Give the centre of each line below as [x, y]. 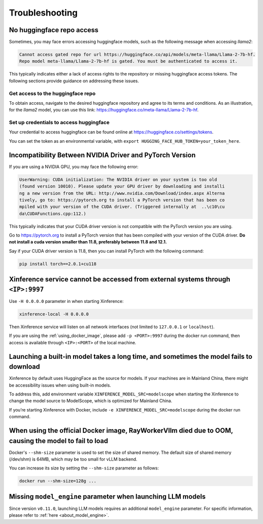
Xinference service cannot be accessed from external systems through [120, 279]
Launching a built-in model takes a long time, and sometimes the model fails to [131, 356]
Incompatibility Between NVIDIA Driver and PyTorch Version [102, 155]
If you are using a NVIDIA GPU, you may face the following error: [74, 167]
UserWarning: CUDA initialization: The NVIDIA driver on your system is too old [118, 179]
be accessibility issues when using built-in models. [60, 385]
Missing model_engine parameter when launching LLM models [107, 496]
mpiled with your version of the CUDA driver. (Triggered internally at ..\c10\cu [122, 207]
